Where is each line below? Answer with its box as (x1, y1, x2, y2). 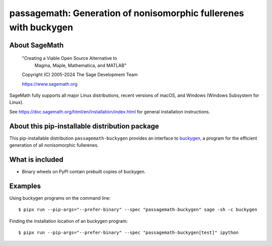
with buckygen (9, 22, 73, 33)
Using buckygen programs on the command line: (9, 195, 111, 201)
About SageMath (9, 41, 64, 49)
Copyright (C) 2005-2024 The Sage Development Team (22, 72, 138, 78)
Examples (9, 181, 41, 190)
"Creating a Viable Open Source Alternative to (22, 55, 117, 61)
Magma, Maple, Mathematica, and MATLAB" (34, 62, 127, 68)
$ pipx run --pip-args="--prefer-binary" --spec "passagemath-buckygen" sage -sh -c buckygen (18, 207, 257, 213)
